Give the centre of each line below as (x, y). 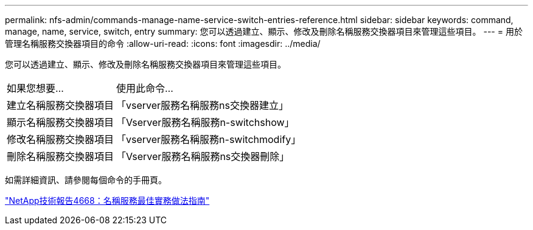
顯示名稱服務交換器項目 (61, 122)
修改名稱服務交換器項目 (61, 139)
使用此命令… (145, 88)
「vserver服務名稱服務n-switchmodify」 (209, 139)
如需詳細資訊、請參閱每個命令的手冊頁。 (86, 180)
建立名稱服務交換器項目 (61, 105)
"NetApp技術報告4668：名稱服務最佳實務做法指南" (107, 200)
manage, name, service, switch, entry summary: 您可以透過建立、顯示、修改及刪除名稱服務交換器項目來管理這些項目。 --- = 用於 (264, 31)
